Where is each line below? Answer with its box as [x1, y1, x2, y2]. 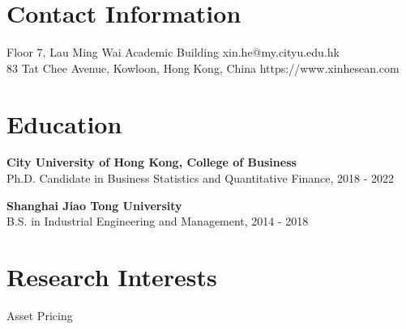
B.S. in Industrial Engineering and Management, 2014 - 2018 [6, 213, 309, 230]
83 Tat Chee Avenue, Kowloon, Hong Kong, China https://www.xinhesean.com [6, 59, 400, 76]
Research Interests [6, 260, 217, 293]
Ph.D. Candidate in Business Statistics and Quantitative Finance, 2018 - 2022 [6, 170, 394, 187]
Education [6, 107, 122, 140]
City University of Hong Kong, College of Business [6, 154, 297, 171]
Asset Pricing [6, 306, 73, 323]
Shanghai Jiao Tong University [6, 196, 182, 213]
